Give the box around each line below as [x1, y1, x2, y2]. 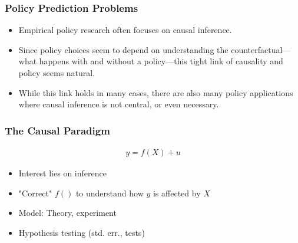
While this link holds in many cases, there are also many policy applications [18, 86, 293, 98]
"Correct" [18, 186, 52, 199]
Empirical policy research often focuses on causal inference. [18, 24, 232, 36]
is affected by [153, 186, 201, 199]
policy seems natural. [18, 67, 95, 78]
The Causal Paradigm [5, 123, 110, 137]
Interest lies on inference [18, 167, 107, 179]
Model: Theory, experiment [18, 206, 117, 219]
